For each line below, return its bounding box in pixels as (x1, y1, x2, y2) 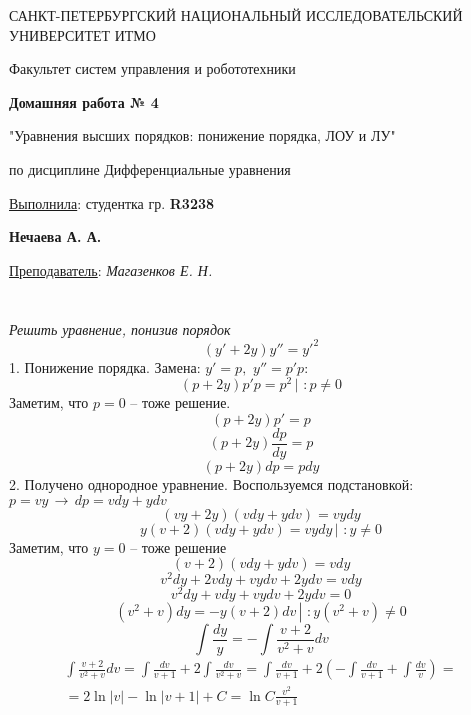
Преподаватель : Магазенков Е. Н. (9, 259, 213, 280)
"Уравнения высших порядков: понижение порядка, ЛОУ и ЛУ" (9, 125, 396, 146)
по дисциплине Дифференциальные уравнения (9, 158, 291, 179)
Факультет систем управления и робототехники (9, 58, 296, 79)
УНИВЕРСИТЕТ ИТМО (9, 24, 156, 45)
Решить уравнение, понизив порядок (9, 318, 231, 339)
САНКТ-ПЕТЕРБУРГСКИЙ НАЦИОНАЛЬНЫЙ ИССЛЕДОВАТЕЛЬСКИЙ (9, 5, 463, 25)
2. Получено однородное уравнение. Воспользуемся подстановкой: (9, 473, 414, 494)
